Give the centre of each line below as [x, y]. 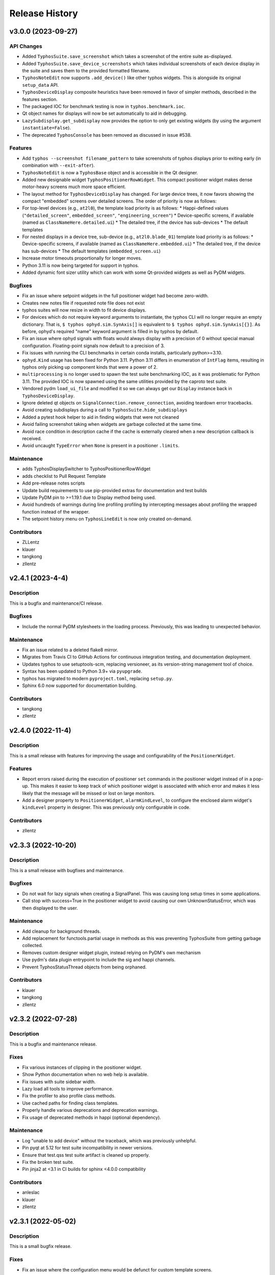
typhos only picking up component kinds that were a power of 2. [90, 367]
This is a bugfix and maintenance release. [53, 1044]
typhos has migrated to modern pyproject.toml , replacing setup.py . [98, 678]
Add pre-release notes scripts [53, 483]
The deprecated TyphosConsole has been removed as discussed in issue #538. [107, 135]
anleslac [31, 1192]
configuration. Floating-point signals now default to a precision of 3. [93, 346]
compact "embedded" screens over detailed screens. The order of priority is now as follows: [119, 201]
